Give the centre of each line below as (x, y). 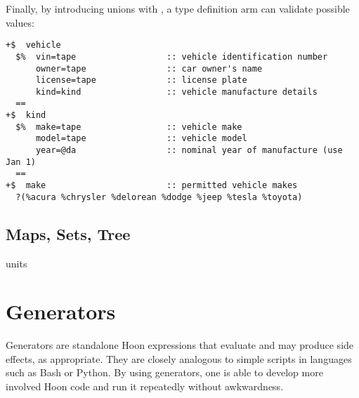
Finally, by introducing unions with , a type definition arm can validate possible (178, 8)
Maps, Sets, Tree (68, 233)
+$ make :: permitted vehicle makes (152, 186)
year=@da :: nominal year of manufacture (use (189, 151)
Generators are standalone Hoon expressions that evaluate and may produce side (180, 345)
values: (20, 22)
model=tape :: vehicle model (141, 139)
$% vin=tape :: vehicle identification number (172, 57)
